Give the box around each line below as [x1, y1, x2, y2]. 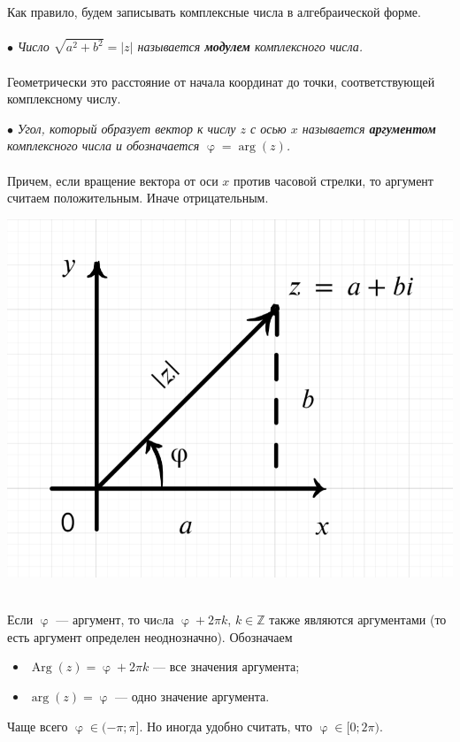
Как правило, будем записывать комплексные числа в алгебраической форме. [7, 3, 421, 20]
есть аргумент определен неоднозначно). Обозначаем [7, 627, 293, 646]
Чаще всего [7, 716, 68, 735]
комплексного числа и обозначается [7, 136, 200, 155]
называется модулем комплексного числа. [137, 37, 364, 56]
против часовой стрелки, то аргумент [234, 171, 433, 189]
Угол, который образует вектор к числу [17, 119, 236, 137]
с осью [250, 119, 287, 137]
